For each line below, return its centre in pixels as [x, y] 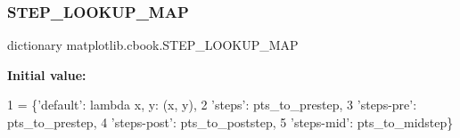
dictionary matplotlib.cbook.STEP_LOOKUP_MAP [153, 45]
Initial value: [47, 74]
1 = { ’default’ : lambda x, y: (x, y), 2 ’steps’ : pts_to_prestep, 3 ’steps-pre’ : [212, 105]
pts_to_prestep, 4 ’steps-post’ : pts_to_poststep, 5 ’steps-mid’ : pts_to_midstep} [230, 122]
